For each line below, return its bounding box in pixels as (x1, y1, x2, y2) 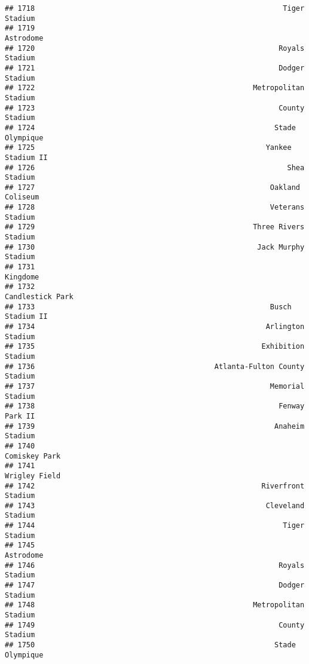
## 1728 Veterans (5, 203, 305, 212)
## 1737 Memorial (5, 382, 305, 391)
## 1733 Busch (5, 302, 292, 311)
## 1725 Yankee (5, 143, 292, 152)
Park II (5, 411, 35, 420)
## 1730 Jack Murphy (5, 242, 305, 251)
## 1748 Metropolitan (5, 601, 305, 610)
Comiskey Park (5, 451, 61, 460)
